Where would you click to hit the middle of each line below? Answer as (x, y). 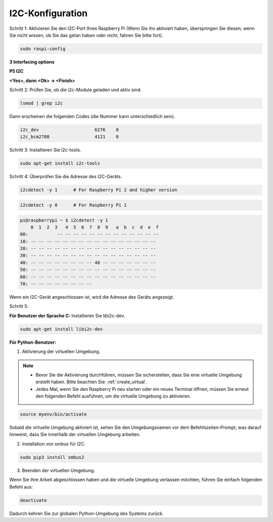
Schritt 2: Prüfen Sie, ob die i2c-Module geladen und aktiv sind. (75, 90)
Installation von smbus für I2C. (54, 444)
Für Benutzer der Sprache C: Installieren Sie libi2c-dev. (67, 315)
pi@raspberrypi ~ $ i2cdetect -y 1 (64, 220)
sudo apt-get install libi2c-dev (61, 329)
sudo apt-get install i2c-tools (60, 164)
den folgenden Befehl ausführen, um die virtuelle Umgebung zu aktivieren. (113, 396)
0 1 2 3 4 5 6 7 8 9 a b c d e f (95, 227)
